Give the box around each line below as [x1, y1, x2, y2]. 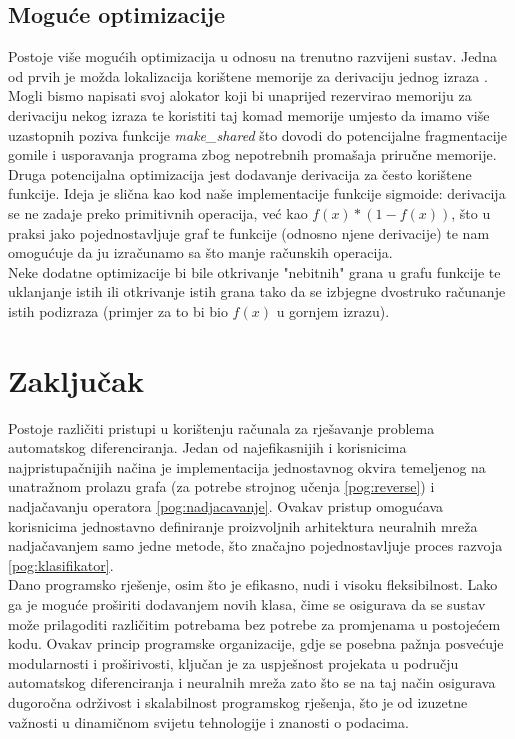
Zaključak [8, 359, 144, 400]
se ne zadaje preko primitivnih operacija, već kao [8, 202, 308, 223]
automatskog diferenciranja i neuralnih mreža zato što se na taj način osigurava [8, 672, 496, 693]
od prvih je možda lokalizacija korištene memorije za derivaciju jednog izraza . [8, 65, 488, 86]
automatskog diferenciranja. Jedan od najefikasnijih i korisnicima [8, 437, 407, 458]
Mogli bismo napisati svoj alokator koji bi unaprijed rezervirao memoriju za [8, 85, 472, 106]
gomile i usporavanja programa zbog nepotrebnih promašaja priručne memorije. [8, 144, 497, 165]
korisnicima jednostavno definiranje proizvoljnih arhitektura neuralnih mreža [8, 515, 478, 536]
